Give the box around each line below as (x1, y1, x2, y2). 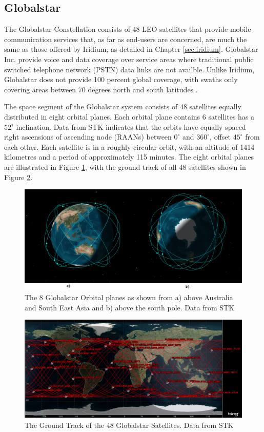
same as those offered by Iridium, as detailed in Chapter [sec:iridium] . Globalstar (4, 44, 258, 54)
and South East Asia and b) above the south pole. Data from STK (25, 302, 235, 312)
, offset (210, 131, 231, 142)
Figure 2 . (4, 171, 33, 182)
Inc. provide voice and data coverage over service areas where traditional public (4, 53, 254, 64)
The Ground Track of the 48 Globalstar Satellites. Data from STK (25, 420, 234, 430)
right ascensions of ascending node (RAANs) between (4, 131, 172, 142)
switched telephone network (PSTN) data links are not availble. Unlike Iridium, (4, 64, 255, 74)
